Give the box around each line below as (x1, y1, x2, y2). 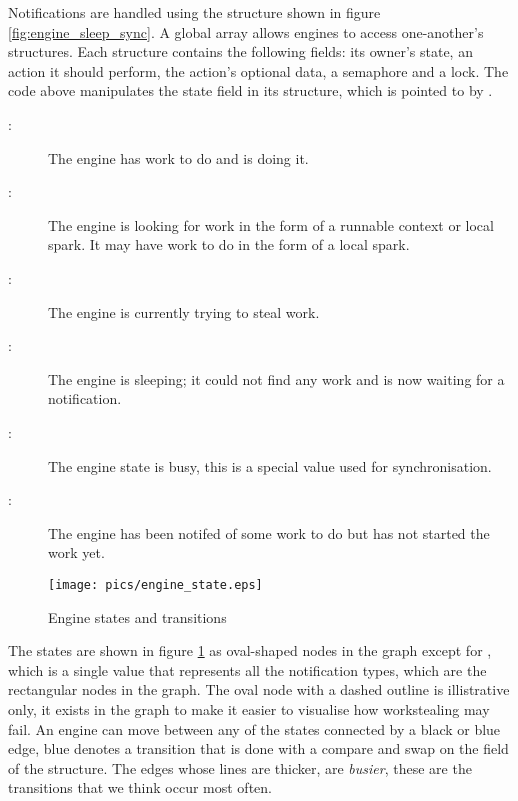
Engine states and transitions (48, 606, 227, 627)
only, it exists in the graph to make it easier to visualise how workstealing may (8, 698, 490, 719)
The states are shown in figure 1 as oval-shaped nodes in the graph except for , (8, 640, 492, 661)
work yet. (48, 542, 105, 563)
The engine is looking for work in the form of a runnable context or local (48, 214, 494, 235)
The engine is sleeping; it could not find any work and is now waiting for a (48, 368, 505, 389)
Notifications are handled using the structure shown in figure (8, 2, 381, 22)
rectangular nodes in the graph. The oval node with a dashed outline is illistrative (8, 679, 510, 700)
